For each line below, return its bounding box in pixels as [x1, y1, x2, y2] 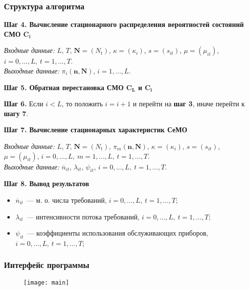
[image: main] [23, 279, 69, 286]
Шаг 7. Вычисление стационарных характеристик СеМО [4, 124, 187, 135]
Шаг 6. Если [4, 98, 44, 109]
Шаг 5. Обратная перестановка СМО [4, 82, 124, 92]
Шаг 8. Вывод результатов [4, 178, 90, 189]
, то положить [62, 98, 103, 109]
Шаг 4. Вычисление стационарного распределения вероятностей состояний [4, 19, 244, 29]
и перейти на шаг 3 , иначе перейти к [133, 98, 245, 109]
